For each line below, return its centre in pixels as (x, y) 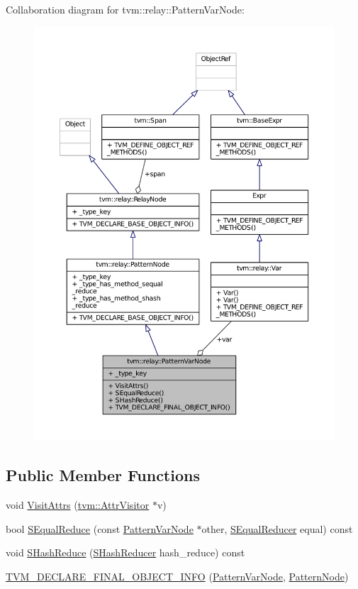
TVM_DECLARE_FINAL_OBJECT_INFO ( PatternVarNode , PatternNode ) (177, 576)
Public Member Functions (103, 475)
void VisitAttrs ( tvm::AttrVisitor (78, 504)
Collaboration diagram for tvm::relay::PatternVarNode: (125, 9)
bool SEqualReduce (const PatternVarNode (100, 528)
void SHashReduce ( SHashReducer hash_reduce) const (125, 552)
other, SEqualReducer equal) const (277, 528)
